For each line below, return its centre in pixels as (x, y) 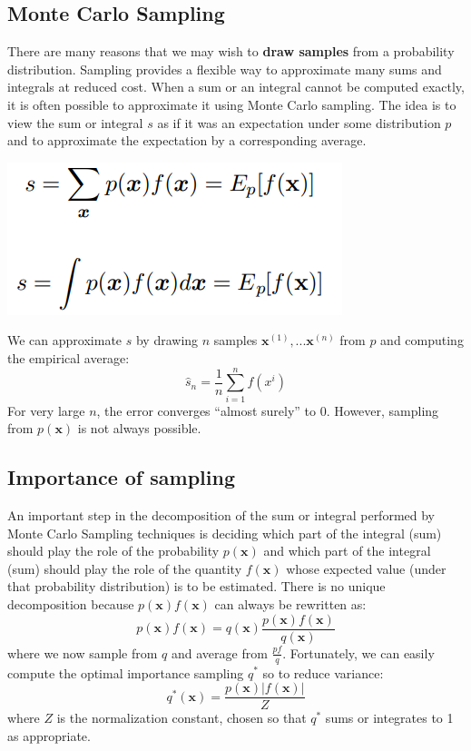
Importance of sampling (121, 477)
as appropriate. (49, 735)
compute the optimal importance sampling (126, 672)
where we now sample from (83, 652)
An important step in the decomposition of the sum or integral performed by (221, 515)
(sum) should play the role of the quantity (125, 568)
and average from (219, 652)
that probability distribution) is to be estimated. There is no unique (196, 586)
